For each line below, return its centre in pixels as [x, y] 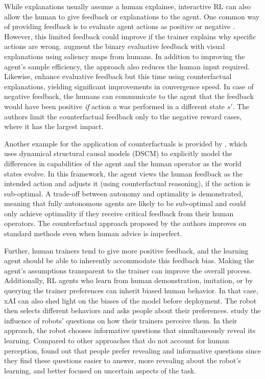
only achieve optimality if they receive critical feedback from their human [119, 213]
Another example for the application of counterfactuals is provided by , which [126, 143]
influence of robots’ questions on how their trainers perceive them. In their [121, 320]
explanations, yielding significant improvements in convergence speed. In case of [129, 86]
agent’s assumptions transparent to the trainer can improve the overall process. [128, 270]
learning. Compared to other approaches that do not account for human [117, 340]
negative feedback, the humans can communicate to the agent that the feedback [129, 96]
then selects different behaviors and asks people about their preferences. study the [132, 310]
